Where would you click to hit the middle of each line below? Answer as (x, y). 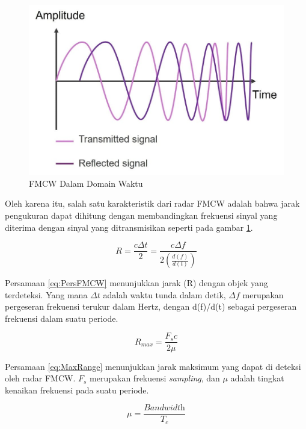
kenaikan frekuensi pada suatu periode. (77, 390)
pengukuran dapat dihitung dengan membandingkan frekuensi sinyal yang (141, 215)
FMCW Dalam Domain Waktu (86, 183)
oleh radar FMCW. (40, 378)
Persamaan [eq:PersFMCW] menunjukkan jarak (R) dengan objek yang (136, 283)
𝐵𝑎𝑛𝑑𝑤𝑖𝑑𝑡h (164, 408)
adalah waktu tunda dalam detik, (164, 294)
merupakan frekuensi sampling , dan (155, 378)
